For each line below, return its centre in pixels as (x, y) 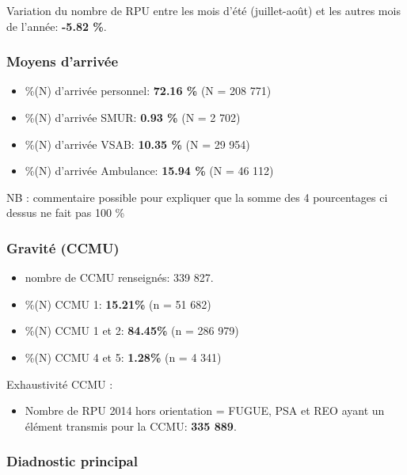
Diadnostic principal (72, 461)
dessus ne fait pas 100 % (66, 213)
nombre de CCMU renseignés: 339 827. (119, 277)
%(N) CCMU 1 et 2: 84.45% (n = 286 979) (132, 331)
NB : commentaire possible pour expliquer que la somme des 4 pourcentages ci (197, 197)
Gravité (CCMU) (63, 247)
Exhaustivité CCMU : (60, 384)
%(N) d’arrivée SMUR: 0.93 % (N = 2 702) (133, 117)
